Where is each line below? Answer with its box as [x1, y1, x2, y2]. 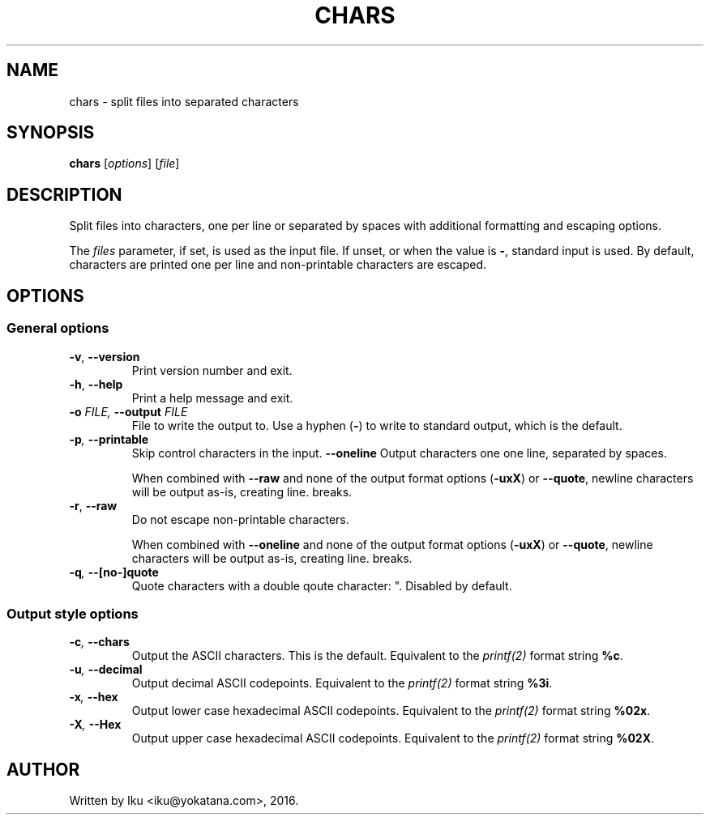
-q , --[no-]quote [69, 564, 159, 579]
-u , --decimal [69, 662, 143, 677]
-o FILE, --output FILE [69, 404, 188, 419]
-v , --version [69, 349, 140, 364]
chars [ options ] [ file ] [69, 156, 180, 171]
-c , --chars [69, 635, 130, 649]
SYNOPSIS [6, 122, 95, 143]
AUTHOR [6, 759, 80, 780]
